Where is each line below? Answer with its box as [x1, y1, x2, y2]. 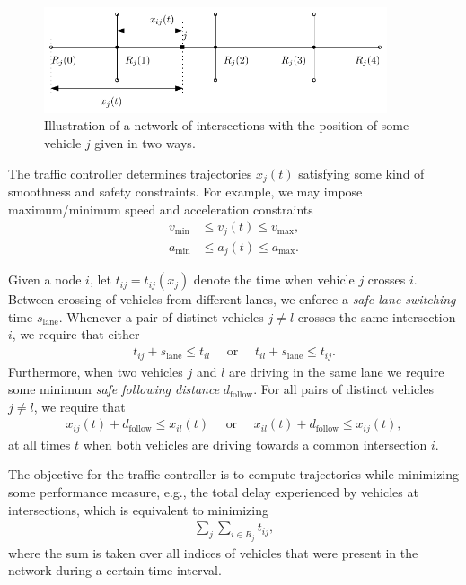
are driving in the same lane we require [229, 362, 444, 380]
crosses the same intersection [297, 307, 456, 326]
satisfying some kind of [298, 163, 425, 182]
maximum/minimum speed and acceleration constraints [8, 199, 313, 218]
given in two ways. [94, 134, 196, 153]
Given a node [8, 270, 82, 289]
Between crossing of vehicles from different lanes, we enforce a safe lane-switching [8, 290, 456, 309]
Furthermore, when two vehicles [8, 362, 183, 380]
